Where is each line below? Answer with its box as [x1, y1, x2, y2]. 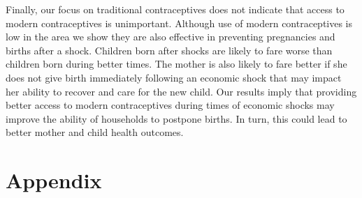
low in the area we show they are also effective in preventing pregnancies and [6, 29, 335, 44]
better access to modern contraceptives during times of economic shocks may [6, 98, 335, 112]
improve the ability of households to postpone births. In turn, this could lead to [6, 111, 347, 125]
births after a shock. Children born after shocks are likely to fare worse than [6, 43, 333, 57]
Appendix [6, 166, 102, 195]
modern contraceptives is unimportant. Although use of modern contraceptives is [6, 15, 353, 30]
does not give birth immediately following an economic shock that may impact [6, 70, 342, 84]
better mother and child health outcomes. [6, 125, 184, 139]
